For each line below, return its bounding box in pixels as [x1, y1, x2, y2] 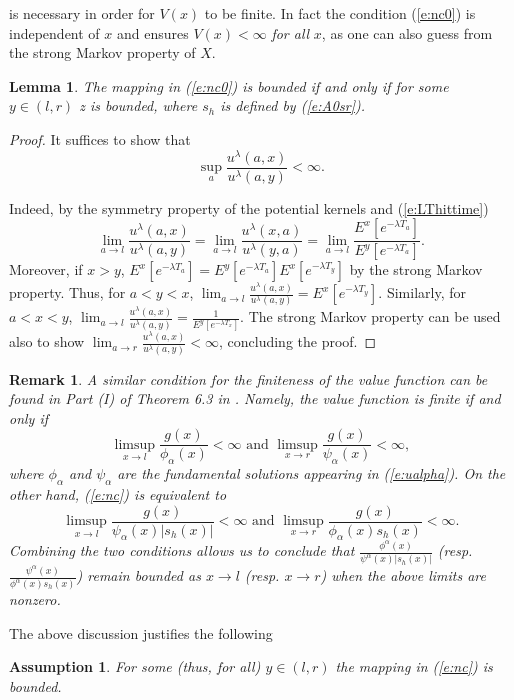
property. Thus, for [9, 282, 126, 303]
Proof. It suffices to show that [9, 128, 191, 149]
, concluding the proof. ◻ [218, 331, 377, 352]
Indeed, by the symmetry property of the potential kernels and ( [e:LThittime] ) [9, 197, 489, 218]
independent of [9, 22, 100, 43]
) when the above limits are [320, 565, 486, 586]
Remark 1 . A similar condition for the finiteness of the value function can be [9, 368, 488, 389]
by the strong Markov [349, 259, 483, 280]
